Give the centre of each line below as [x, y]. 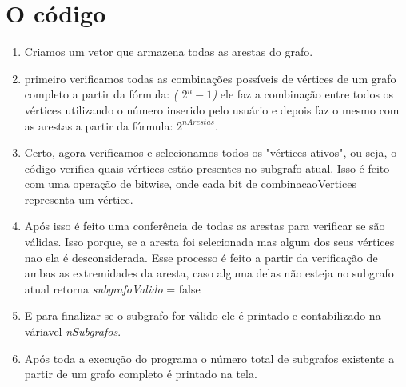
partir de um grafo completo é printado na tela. [141, 374]
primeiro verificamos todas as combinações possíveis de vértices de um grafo [210, 78]
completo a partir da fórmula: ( [101, 94]
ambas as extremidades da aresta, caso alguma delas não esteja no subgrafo [209, 273]
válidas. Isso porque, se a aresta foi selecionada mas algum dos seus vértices [209, 242]
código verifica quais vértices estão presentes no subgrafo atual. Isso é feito [207, 168]
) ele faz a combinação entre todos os [303, 94]
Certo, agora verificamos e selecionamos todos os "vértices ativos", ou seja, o [211, 152]
